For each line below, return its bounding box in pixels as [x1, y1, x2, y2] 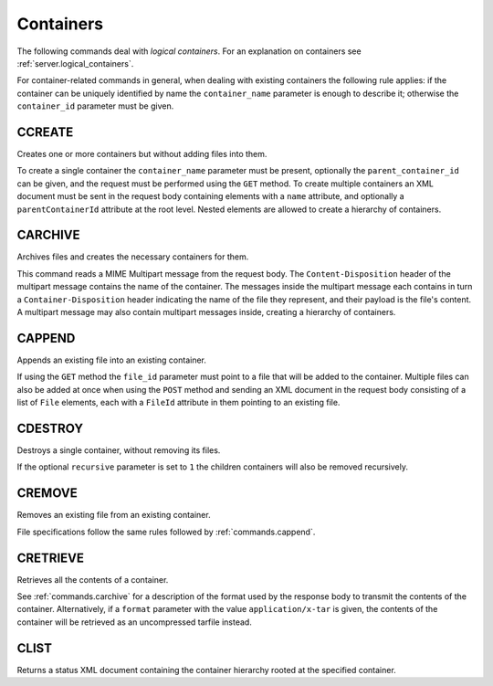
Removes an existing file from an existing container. [16, 510, 211, 521]
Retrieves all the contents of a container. [16, 574, 169, 585]
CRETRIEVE [16, 550, 84, 565]
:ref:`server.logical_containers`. [16, 58, 134, 69]
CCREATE [16, 124, 74, 140]
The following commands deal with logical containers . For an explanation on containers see [16, 46, 362, 57]
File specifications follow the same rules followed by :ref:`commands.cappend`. [16, 526, 316, 537]
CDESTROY [16, 420, 84, 436]
